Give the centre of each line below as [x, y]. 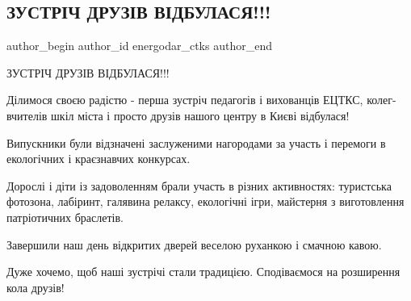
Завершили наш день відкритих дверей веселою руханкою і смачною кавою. [194, 244]
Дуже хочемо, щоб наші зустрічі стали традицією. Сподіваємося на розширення [203, 272]
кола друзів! [36, 287]
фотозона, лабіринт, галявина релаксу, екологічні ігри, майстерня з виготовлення [205, 201]
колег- [382, 100]
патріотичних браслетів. [65, 217]
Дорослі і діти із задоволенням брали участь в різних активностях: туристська [199, 185]
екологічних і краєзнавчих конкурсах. [99, 159]
